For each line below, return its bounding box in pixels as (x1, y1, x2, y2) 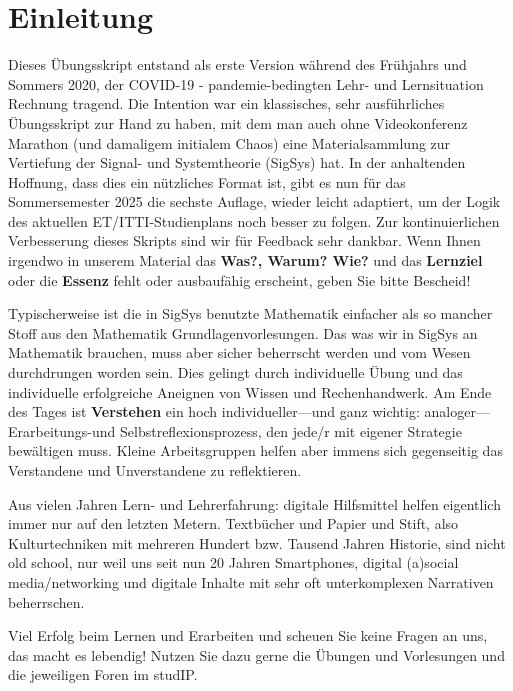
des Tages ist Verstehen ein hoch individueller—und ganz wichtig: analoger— (8, 401, 490, 422)
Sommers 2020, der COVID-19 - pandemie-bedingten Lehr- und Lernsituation (8, 73, 484, 94)
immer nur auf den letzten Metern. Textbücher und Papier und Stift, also (8, 513, 459, 534)
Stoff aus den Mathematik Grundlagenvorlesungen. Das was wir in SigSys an (8, 322, 478, 343)
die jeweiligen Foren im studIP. (8, 664, 198, 685)
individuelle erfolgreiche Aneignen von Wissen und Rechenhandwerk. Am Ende (8, 381, 492, 402)
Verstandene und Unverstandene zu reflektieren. (8, 460, 302, 480)
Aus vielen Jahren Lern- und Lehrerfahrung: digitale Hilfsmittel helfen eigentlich (8, 493, 501, 514)
